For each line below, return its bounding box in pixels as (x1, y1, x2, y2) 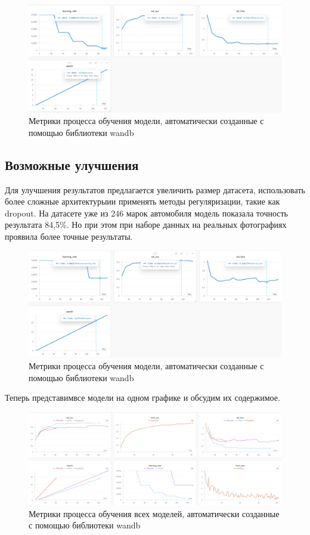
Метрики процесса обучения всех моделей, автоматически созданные (29, 507, 280, 519)
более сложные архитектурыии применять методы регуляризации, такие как (5, 195, 280, 208)
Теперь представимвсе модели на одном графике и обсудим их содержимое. (5, 391, 280, 404)
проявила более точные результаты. (5, 230, 133, 242)
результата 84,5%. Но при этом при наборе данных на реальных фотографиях (5, 218, 287, 231)
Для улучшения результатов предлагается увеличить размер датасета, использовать (5, 183, 305, 196)
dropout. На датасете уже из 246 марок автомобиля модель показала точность (5, 206, 288, 219)
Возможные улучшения (5, 155, 139, 174)
